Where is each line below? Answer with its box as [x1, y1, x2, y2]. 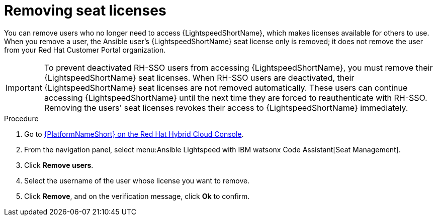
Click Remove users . [24, 160, 94, 169]
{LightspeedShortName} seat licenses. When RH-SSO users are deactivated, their [44, 72, 355, 83]
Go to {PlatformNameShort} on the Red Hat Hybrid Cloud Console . [24, 129, 244, 138]
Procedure [4, 114, 39, 123]
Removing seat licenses [4, 2, 166, 19]
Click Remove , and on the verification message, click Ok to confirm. [24, 191, 250, 200]
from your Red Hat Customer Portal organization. [4, 45, 166, 54]
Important [6, 82, 42, 93]
